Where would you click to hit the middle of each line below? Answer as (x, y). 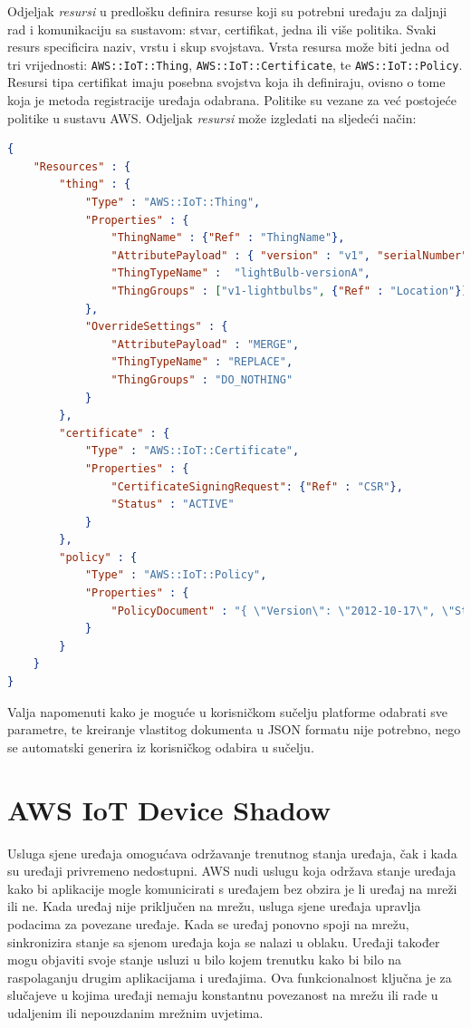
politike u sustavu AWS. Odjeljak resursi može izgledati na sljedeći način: (212, 117)
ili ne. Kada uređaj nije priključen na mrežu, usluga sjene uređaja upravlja (214, 906)
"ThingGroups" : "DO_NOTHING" (202, 379)
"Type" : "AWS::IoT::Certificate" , (192, 451)
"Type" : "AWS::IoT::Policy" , (176, 575)
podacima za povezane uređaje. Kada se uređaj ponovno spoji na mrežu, (208, 923)
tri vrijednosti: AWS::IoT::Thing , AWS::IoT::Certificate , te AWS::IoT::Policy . (235, 64)
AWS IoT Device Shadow (169, 809)
